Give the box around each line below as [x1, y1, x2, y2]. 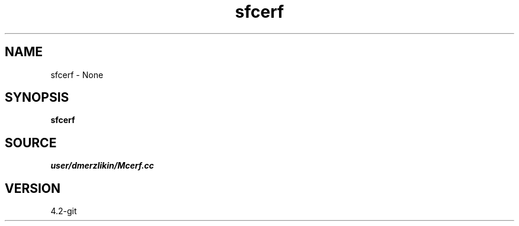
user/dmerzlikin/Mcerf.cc [50, 160, 154, 171]
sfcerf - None [50, 69, 104, 80]
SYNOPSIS [5, 90, 69, 105]
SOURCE [5, 135, 57, 150]
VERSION [5, 180, 61, 196]
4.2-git [50, 206, 77, 217]
